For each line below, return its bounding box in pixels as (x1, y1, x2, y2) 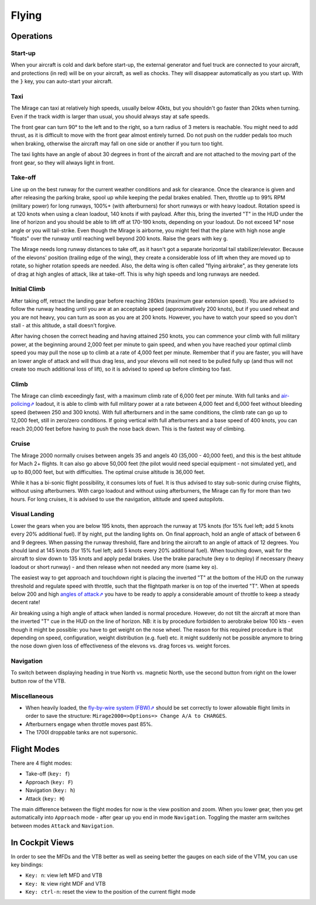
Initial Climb (11, 285, 46, 293)
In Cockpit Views (11, 838, 74, 848)
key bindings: (11, 861, 43, 868)
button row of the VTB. (11, 677, 66, 684)
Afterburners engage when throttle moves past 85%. (25, 720, 153, 727)
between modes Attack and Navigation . (11, 822, 114, 829)
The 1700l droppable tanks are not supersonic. (25, 729, 138, 736)
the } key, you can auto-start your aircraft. (11, 78, 113, 85)
